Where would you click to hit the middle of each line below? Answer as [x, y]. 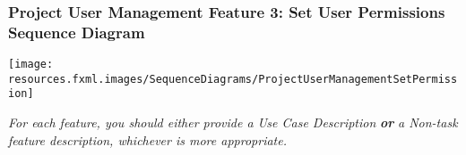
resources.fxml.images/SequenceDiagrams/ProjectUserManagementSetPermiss [233, 79]
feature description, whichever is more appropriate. [147, 139]
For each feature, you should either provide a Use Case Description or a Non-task [233, 122]
